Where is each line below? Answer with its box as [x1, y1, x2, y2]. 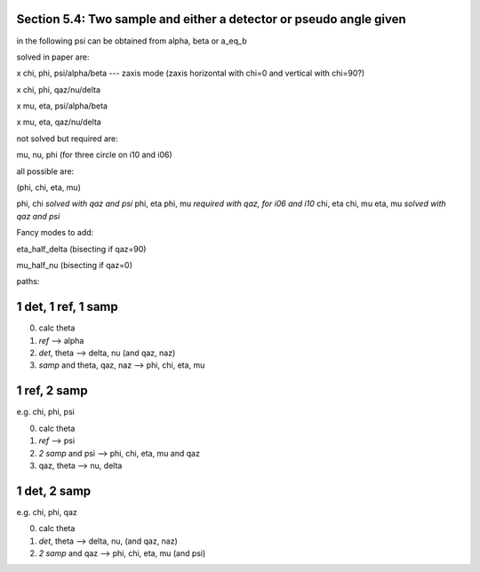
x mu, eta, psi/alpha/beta [16, 100, 108, 111]
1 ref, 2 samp [16, 383, 88, 399]
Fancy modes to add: [16, 227, 94, 238]
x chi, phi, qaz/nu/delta [16, 84, 101, 95]
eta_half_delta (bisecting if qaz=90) [16, 243, 147, 254]
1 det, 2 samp [16, 483, 92, 498]
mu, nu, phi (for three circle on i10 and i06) [16, 149, 172, 160]
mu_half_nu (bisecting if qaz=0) [16, 259, 133, 270]
